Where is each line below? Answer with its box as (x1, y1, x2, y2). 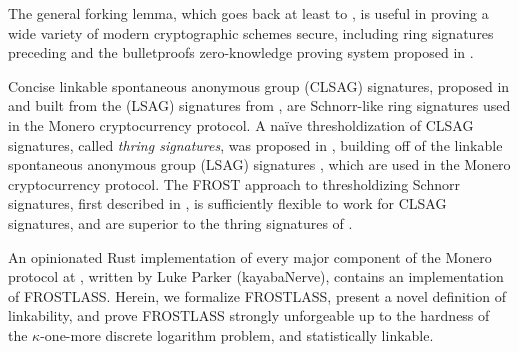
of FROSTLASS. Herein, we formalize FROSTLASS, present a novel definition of (8, 285, 506, 306)
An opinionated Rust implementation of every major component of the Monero (8, 246, 492, 267)
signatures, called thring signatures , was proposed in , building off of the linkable (8, 134, 503, 155)
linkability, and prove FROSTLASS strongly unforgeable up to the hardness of (8, 305, 490, 326)
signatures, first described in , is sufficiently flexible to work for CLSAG (8, 193, 447, 214)
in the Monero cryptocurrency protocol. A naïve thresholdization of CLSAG (8, 114, 474, 135)
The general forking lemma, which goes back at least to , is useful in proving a (8, 3, 489, 23)
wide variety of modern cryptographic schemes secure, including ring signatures (8, 22, 494, 43)
